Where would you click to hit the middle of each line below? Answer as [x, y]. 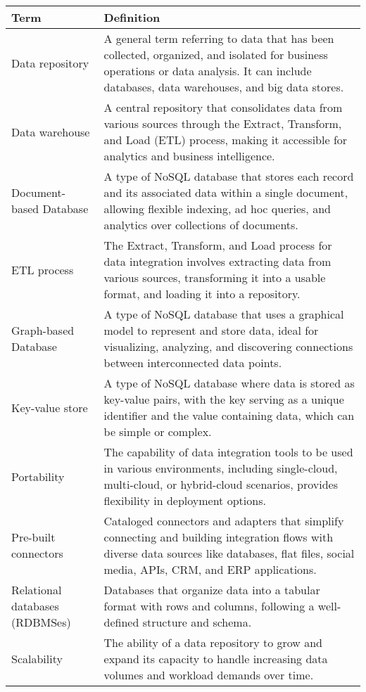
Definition [132, 17]
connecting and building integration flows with [219, 537]
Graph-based [43, 330]
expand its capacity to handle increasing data [216, 659]
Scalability [37, 659]
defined [121, 622]
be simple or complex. [158, 431]
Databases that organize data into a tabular [212, 590]
